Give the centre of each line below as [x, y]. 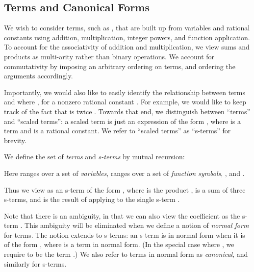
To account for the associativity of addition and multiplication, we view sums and [127, 47]
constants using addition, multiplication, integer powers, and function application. [127, 37]
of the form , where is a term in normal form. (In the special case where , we [119, 244]
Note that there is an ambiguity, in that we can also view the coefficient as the [122, 215]
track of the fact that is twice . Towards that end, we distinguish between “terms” [127, 111]
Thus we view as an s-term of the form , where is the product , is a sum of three [125, 189]
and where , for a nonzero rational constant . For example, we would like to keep [125, 102]
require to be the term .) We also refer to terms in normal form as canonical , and [126, 254]
